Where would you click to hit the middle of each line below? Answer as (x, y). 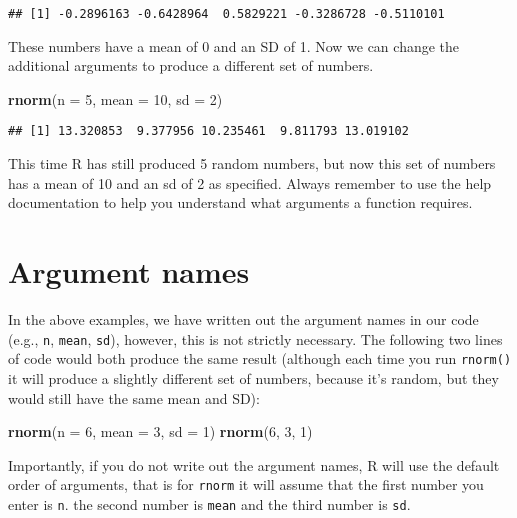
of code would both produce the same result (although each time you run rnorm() (260, 358)
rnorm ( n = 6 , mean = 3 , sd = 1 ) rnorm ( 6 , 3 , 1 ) (160, 431)
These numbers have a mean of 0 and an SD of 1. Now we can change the (234, 45)
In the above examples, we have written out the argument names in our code (243, 319)
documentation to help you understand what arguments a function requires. (240, 202)
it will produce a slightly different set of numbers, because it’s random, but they (253, 377)
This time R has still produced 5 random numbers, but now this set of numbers (252, 163)
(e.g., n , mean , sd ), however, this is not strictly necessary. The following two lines (255, 338)
